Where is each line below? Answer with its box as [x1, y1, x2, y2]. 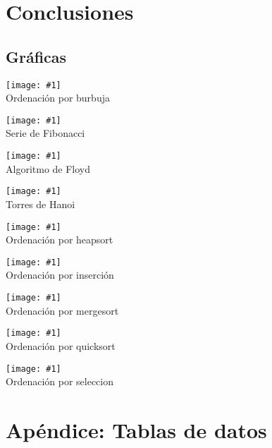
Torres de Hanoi [6, 196, 75, 211]
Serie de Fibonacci [6, 126, 85, 140]
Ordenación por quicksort [6, 338, 116, 353]
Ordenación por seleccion [6, 374, 113, 389]
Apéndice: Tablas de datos [6, 416, 267, 444]
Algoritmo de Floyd [6, 161, 91, 176]
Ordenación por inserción [6, 267, 114, 282]
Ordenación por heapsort [6, 232, 113, 247]
